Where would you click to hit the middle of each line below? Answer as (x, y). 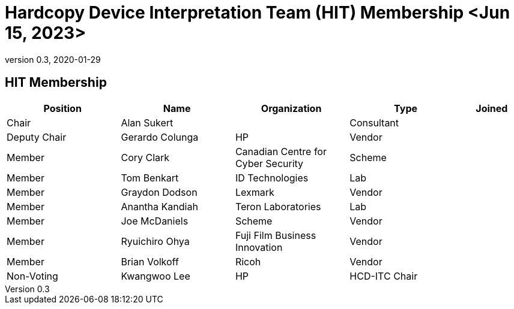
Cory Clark (145, 157)
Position (62, 108)
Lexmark (255, 192)
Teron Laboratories (278, 206)
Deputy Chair (37, 137)
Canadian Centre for (281, 151)
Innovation (259, 247)
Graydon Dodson (159, 192)
